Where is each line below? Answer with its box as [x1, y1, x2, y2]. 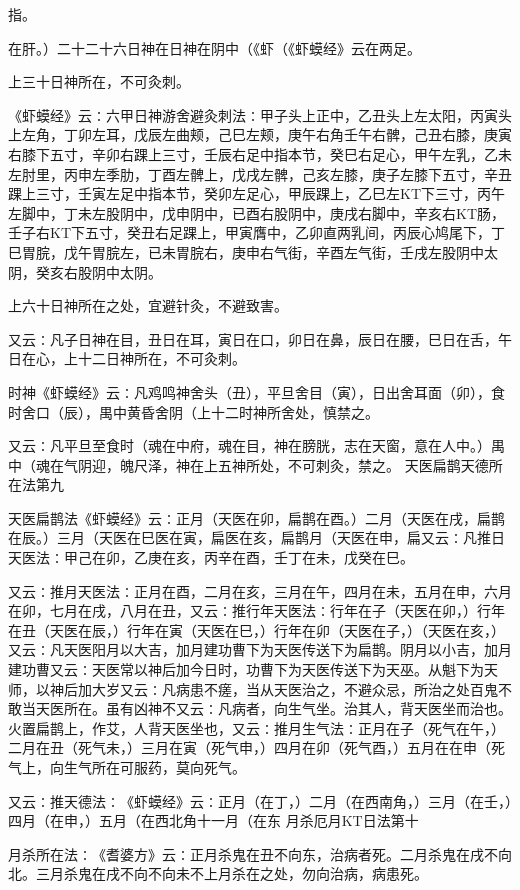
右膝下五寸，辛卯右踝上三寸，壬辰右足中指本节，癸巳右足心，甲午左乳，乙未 [8, 143, 512, 164]
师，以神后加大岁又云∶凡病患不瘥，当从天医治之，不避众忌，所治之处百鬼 [8, 678, 498, 699]
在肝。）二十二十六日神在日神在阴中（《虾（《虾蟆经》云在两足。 [8, 37, 421, 58]
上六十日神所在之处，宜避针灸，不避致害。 [8, 295, 288, 316]
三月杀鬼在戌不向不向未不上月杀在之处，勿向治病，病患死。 [35, 863, 428, 884]
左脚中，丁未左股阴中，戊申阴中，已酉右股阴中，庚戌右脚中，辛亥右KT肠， [8, 202, 505, 223]
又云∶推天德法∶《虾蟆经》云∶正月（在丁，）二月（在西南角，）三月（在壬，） [8, 790, 512, 811]
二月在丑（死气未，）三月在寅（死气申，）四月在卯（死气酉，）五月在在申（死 [8, 737, 505, 758]
